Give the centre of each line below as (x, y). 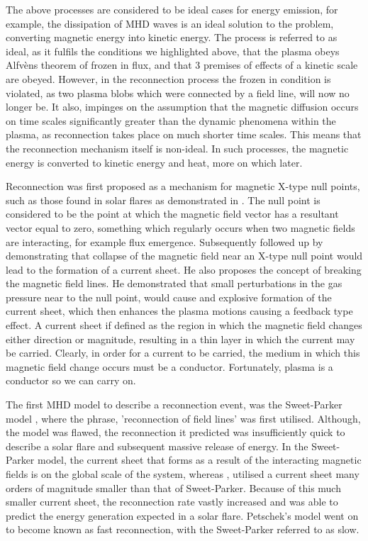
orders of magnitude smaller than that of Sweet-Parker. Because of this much (173, 487)
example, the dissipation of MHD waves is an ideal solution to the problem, (170, 23)
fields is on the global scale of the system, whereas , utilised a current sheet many (183, 474)
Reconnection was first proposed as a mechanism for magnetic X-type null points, (183, 186)
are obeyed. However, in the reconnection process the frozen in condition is (168, 78)
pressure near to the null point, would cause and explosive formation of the (169, 297)
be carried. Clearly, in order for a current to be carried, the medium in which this (183, 353)
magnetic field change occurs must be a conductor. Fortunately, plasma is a (169, 366)
